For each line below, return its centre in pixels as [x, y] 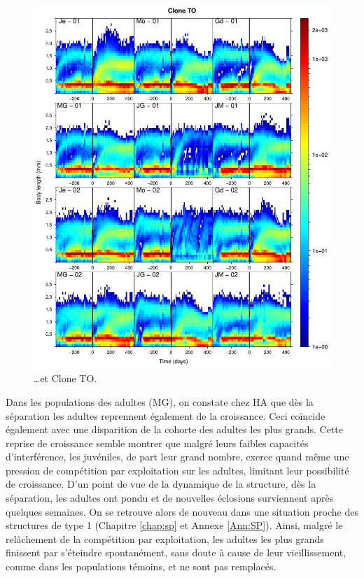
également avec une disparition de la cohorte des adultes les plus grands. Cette [174, 429]
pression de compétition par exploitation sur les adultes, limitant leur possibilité [177, 470]
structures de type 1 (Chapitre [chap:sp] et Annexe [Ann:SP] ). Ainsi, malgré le [174, 525]
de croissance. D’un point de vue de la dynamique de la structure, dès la [161, 484]
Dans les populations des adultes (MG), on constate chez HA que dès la [160, 401]
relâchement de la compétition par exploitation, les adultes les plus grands [165, 538]
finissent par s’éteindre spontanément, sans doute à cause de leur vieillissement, [176, 552]
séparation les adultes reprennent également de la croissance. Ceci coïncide [166, 415]
